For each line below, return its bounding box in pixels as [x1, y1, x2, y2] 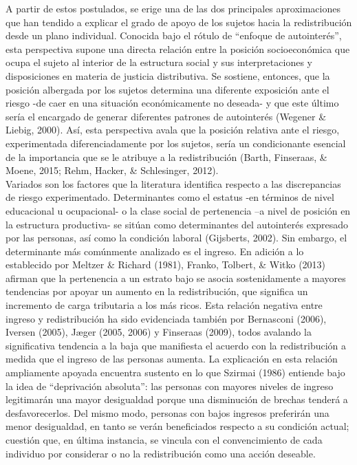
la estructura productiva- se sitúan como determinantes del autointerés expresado [6, 217, 349, 231]
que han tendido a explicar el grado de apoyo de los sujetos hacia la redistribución [6, 14, 352, 29]
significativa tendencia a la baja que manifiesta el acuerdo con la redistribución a [6, 338, 347, 352]
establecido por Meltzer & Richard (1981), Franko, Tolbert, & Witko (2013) [6, 257, 326, 272]
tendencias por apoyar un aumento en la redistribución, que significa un [6, 284, 308, 299]
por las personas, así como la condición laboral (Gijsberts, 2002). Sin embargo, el [6, 230, 347, 245]
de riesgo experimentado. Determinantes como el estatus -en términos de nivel [6, 190, 334, 204]
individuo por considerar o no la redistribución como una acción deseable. [6, 446, 316, 460]
